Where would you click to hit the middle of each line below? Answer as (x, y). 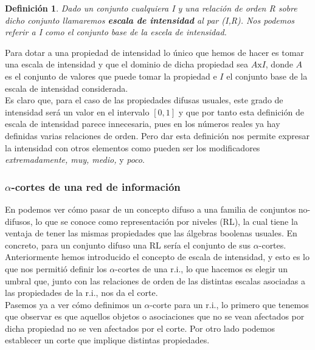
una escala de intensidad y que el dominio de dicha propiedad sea (127, 64)
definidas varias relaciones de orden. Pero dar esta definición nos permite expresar (157, 135)
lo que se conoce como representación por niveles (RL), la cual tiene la (167, 221)
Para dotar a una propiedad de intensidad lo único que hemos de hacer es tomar (154, 52)
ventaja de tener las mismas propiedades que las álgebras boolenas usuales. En (151, 233)
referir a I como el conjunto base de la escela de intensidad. (116, 32)
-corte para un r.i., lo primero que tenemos (229, 304)
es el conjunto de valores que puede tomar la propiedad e (111, 76)
